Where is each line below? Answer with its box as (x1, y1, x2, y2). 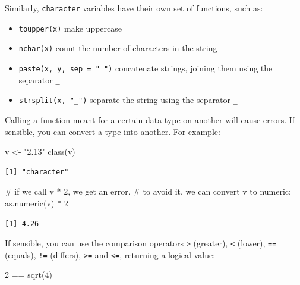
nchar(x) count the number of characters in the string (18, 42, 217, 54)
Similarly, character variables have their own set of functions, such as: (5, 2, 263, 14)
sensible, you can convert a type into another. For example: (5, 125, 220, 137)
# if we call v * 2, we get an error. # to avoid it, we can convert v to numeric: (5, 185, 291, 198)
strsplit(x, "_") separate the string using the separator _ (18, 93, 238, 106)
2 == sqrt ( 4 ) (5, 268, 52, 281)
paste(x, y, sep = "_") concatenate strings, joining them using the (18, 61, 273, 74)
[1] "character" (5, 167, 69, 176)
